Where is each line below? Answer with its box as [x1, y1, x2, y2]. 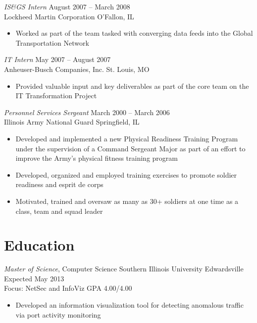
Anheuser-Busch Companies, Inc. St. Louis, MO [4, 64, 150, 74]
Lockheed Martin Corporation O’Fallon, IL [4, 11, 134, 21]
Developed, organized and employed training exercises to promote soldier [15, 169, 237, 180]
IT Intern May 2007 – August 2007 [4, 54, 111, 65]
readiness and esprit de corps [15, 179, 103, 190]
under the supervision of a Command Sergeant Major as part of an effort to [15, 143, 246, 153]
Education [4, 235, 75, 255]
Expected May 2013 [4, 273, 64, 283]
